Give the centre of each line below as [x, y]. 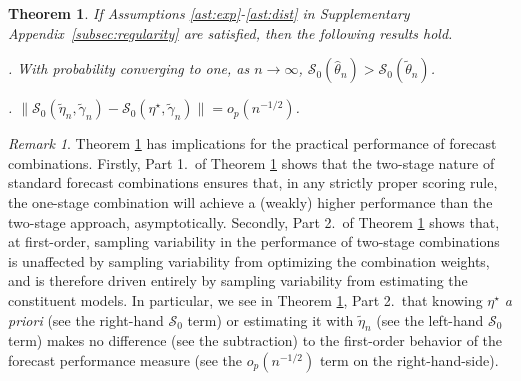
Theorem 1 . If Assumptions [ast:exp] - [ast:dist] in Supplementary [209, 13]
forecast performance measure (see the [125, 359]
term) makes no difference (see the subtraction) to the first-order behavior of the [255, 340]
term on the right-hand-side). [409, 359]
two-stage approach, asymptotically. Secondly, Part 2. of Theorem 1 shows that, [254, 221]
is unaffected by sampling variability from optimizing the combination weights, [249, 260]
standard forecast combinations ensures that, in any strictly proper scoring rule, [253, 182]
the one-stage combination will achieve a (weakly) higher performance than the [250, 201]
